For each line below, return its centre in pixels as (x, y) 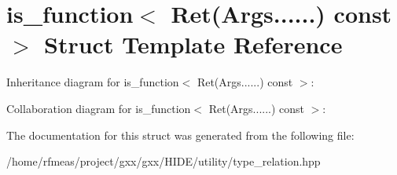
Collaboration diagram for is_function (99, 108)
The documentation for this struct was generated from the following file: (180, 135)
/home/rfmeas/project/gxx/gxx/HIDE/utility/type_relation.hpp (164, 161)
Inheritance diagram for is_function (93, 82)
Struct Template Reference (193, 44)
